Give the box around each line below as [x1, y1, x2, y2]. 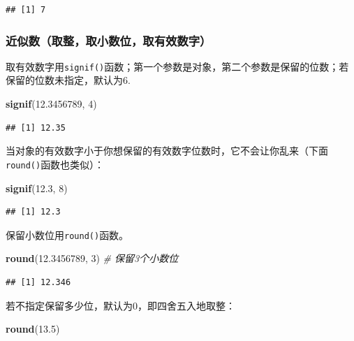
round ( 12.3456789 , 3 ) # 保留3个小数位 [6, 251, 179, 266]
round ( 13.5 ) [6, 321, 60, 336]
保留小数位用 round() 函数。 [6, 227, 129, 242]
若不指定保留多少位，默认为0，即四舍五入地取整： [6, 298, 235, 312]
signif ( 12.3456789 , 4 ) [6, 96, 97, 111]
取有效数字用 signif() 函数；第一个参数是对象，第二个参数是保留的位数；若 [6, 59, 349, 73]
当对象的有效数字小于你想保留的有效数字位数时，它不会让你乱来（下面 [6, 143, 328, 158]
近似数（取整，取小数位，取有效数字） [6, 31, 212, 49]
